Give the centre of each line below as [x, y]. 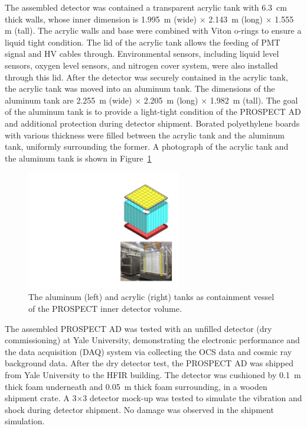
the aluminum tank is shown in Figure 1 [78, 158]
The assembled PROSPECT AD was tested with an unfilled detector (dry [138, 328]
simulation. [25, 421]
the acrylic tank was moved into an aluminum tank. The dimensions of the [140, 88]
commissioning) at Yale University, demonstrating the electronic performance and [152, 340]
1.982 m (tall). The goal [254, 100]
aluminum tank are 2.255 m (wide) [68, 100]
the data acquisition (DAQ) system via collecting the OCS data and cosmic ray [148, 351]
